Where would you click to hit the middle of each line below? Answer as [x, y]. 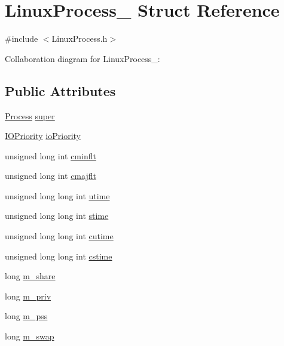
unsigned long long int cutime [59, 236]
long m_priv [28, 296]
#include [22, 38]
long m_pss [26, 316]
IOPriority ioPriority [43, 136]
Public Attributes [60, 90]
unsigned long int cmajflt [51, 176]
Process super [30, 115]
